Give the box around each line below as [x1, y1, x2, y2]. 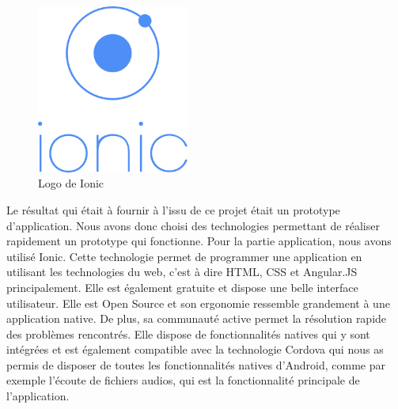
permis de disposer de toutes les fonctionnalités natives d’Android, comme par [6, 356, 386, 373]
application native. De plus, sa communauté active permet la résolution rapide [6, 310, 387, 327]
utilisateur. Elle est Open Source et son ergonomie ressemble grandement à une [6, 294, 390, 311]
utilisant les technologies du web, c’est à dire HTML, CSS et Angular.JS [6, 263, 358, 280]
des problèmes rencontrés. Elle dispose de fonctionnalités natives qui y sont [6, 325, 370, 342]
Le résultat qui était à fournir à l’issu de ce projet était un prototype [6, 201, 340, 218]
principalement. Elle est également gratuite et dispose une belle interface [6, 278, 358, 295]
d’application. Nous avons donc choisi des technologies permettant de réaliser [6, 217, 380, 233]
